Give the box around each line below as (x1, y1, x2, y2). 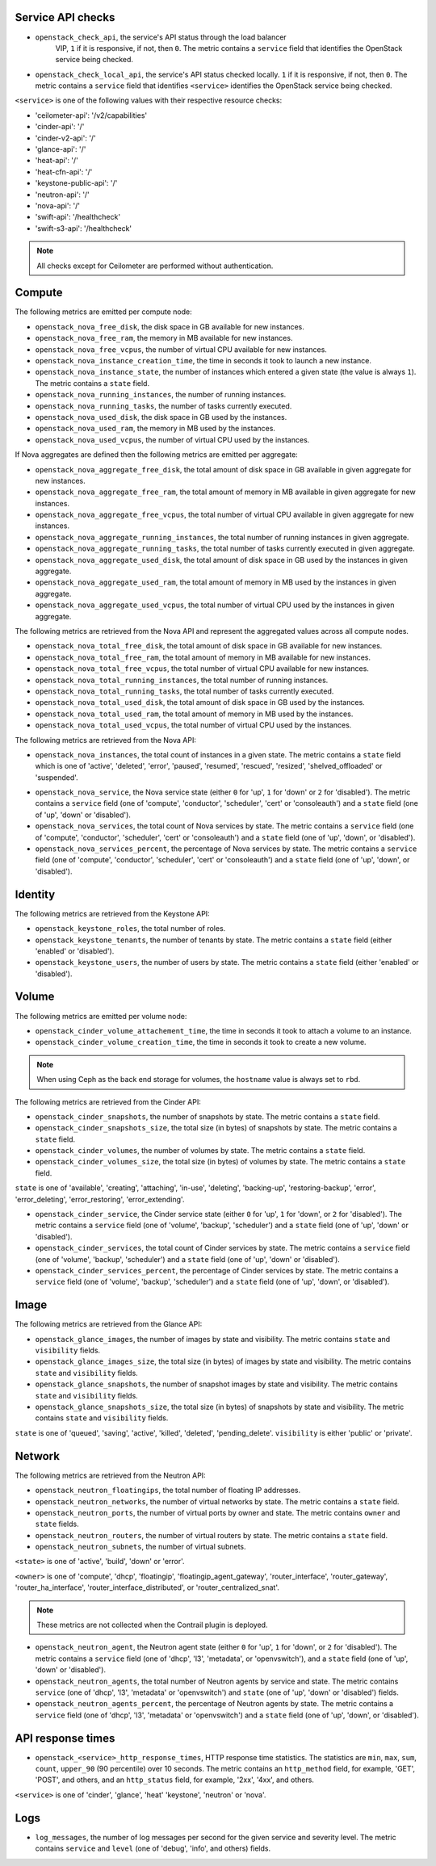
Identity (15, 887, 56, 901)
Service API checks (15, 10, 115, 24)
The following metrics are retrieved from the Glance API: (15, 1319, 203, 1329)
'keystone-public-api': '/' (35, 178, 118, 188)
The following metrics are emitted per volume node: (15, 1011, 187, 1021)
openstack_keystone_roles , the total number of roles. (35, 924, 226, 933)
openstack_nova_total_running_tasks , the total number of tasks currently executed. (35, 686, 334, 696)
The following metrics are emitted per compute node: (15, 307, 193, 317)
